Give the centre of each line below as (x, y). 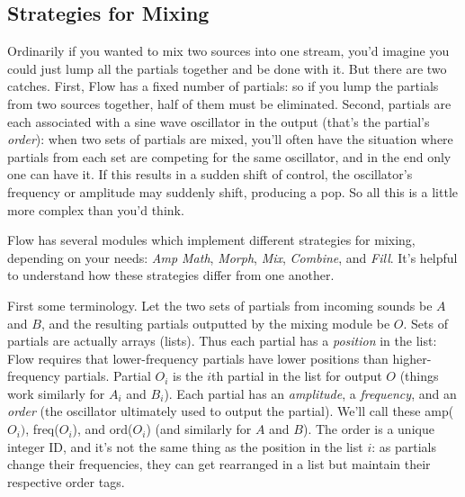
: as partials (404, 446)
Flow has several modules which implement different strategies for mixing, (211, 240)
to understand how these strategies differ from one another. (171, 275)
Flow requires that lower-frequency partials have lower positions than (198, 358)
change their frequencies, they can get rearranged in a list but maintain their (219, 464)
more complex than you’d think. (96, 209)
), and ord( (103, 429)
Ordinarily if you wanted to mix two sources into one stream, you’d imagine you (228, 51)
